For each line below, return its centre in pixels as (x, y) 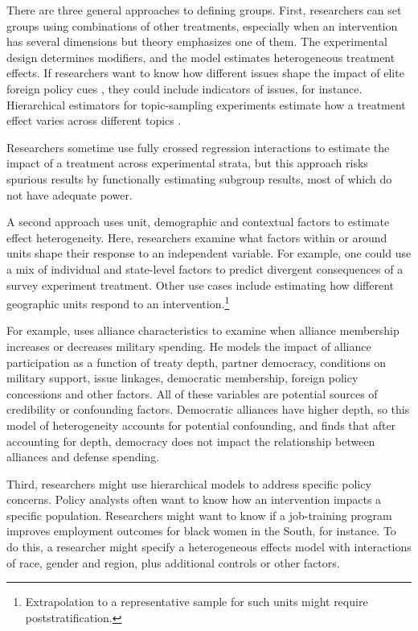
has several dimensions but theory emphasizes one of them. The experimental (197, 41)
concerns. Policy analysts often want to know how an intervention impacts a (194, 499)
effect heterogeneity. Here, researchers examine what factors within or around (197, 237)
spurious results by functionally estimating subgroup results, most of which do (199, 178)
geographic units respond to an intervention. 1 (118, 302)
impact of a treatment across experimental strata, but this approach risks (187, 163)
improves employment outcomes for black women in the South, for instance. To (201, 531)
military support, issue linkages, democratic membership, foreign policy (182, 378)
